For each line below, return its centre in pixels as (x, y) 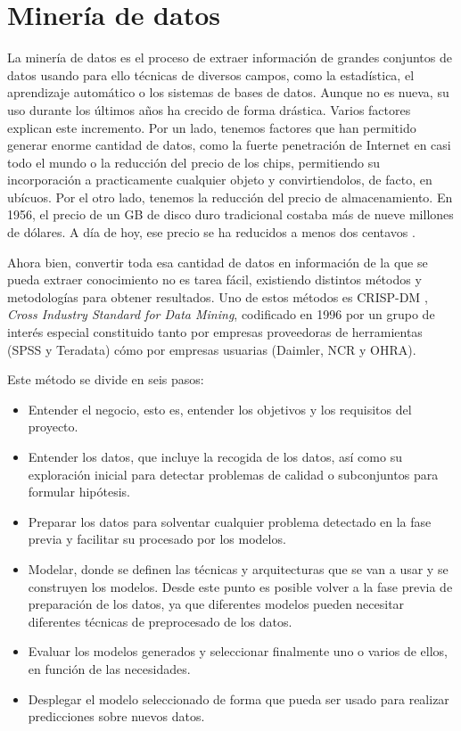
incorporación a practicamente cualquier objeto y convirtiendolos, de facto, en (220, 180)
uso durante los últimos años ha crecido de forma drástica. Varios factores (209, 109)
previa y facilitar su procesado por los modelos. (157, 539)
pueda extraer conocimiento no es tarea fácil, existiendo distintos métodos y (214, 279)
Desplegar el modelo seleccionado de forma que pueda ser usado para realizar (239, 698)
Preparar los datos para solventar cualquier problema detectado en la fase (230, 521)
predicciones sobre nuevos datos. (116, 716)
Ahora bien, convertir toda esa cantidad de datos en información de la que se (218, 262)
